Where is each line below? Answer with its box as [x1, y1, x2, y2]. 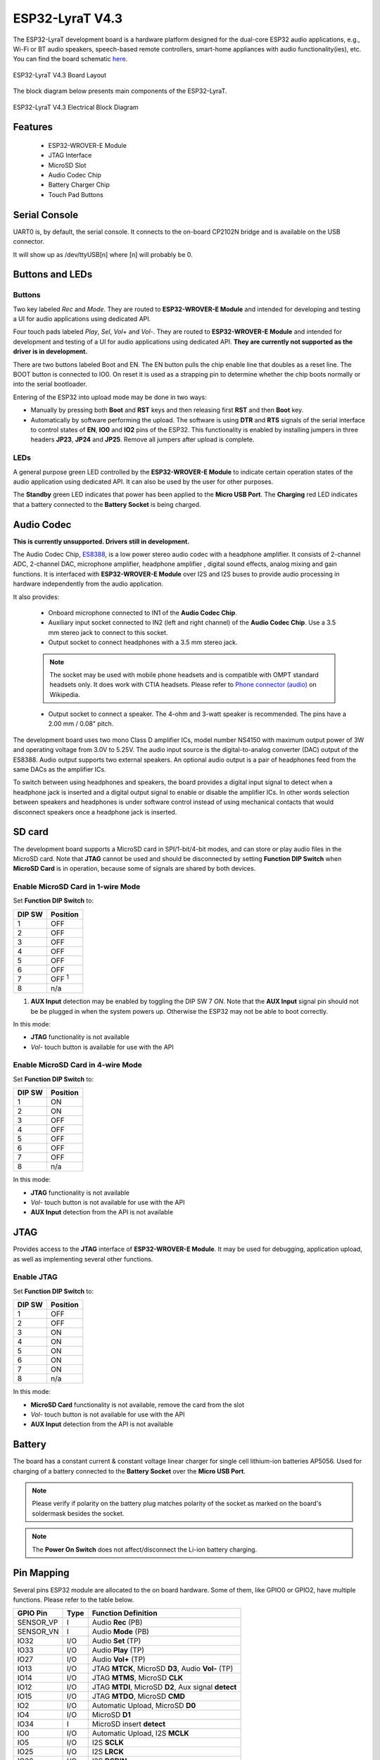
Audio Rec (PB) [91, 1618, 143, 1628]
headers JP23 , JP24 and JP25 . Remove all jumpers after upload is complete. [30, 435, 255, 444]
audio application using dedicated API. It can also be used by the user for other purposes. [13, 477, 274, 486]
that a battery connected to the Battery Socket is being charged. [13, 500, 201, 508]
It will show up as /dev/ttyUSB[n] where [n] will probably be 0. [13, 250, 193, 258]
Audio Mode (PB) [91, 1627, 149, 1637]
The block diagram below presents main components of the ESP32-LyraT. [13, 87, 228, 95]
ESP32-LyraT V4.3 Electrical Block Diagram [13, 103, 139, 111]
